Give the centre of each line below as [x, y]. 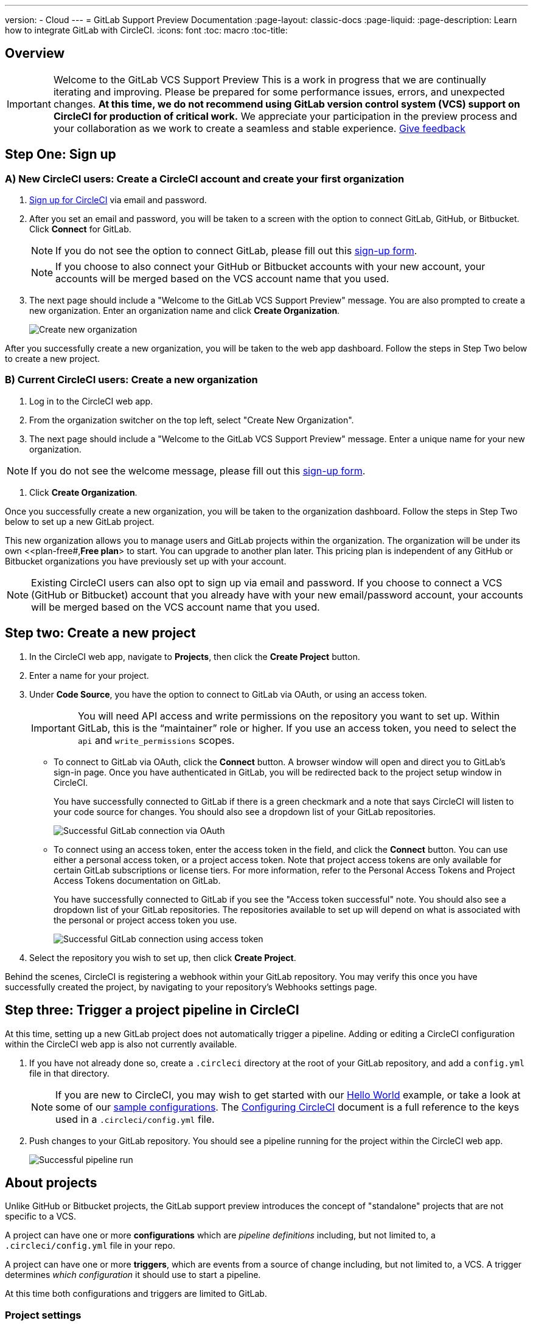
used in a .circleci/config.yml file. [135, 1119]
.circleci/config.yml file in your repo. [90, 1246]
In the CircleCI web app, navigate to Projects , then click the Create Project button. [195, 656]
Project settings [43, 1315]
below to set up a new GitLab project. [80, 521]
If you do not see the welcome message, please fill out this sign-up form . [198, 470]
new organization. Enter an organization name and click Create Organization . [185, 311]
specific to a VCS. [41, 1217]
